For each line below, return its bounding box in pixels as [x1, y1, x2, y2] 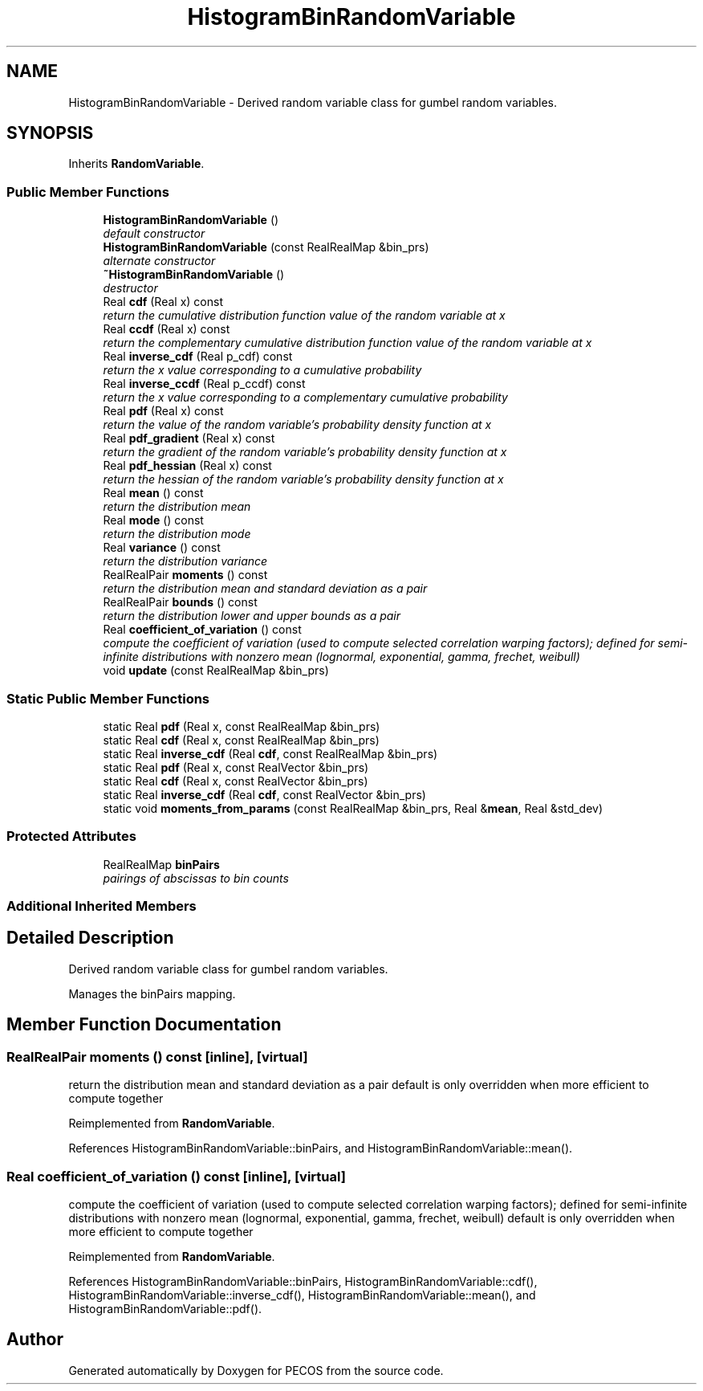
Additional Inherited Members [6, 898, 197, 915]
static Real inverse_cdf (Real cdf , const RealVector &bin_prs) [103, 787, 426, 802]
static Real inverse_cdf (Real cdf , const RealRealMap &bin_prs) [103, 746, 438, 761]
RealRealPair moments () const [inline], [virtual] [6, 1048, 308, 1065]
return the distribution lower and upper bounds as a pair [103, 609, 401, 623]
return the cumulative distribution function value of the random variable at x [103, 308, 506, 323]
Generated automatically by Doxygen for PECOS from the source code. [68, 1363, 444, 1377]
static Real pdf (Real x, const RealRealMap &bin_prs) [103, 719, 380, 733]
